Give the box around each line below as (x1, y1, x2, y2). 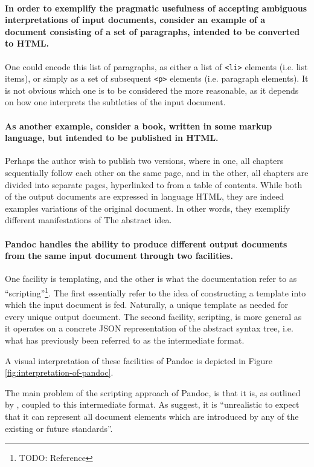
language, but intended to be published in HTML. (5, 131, 219, 144)
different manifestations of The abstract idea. (5, 214, 172, 226)
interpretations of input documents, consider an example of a (5, 13, 266, 26)
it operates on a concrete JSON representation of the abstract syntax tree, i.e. (5, 322, 293, 335)
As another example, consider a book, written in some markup (5, 119, 272, 132)
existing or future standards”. (5, 422, 113, 434)
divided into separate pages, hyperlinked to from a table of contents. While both (5, 178, 303, 191)
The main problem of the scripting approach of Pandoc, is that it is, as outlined (5, 386, 301, 399)
